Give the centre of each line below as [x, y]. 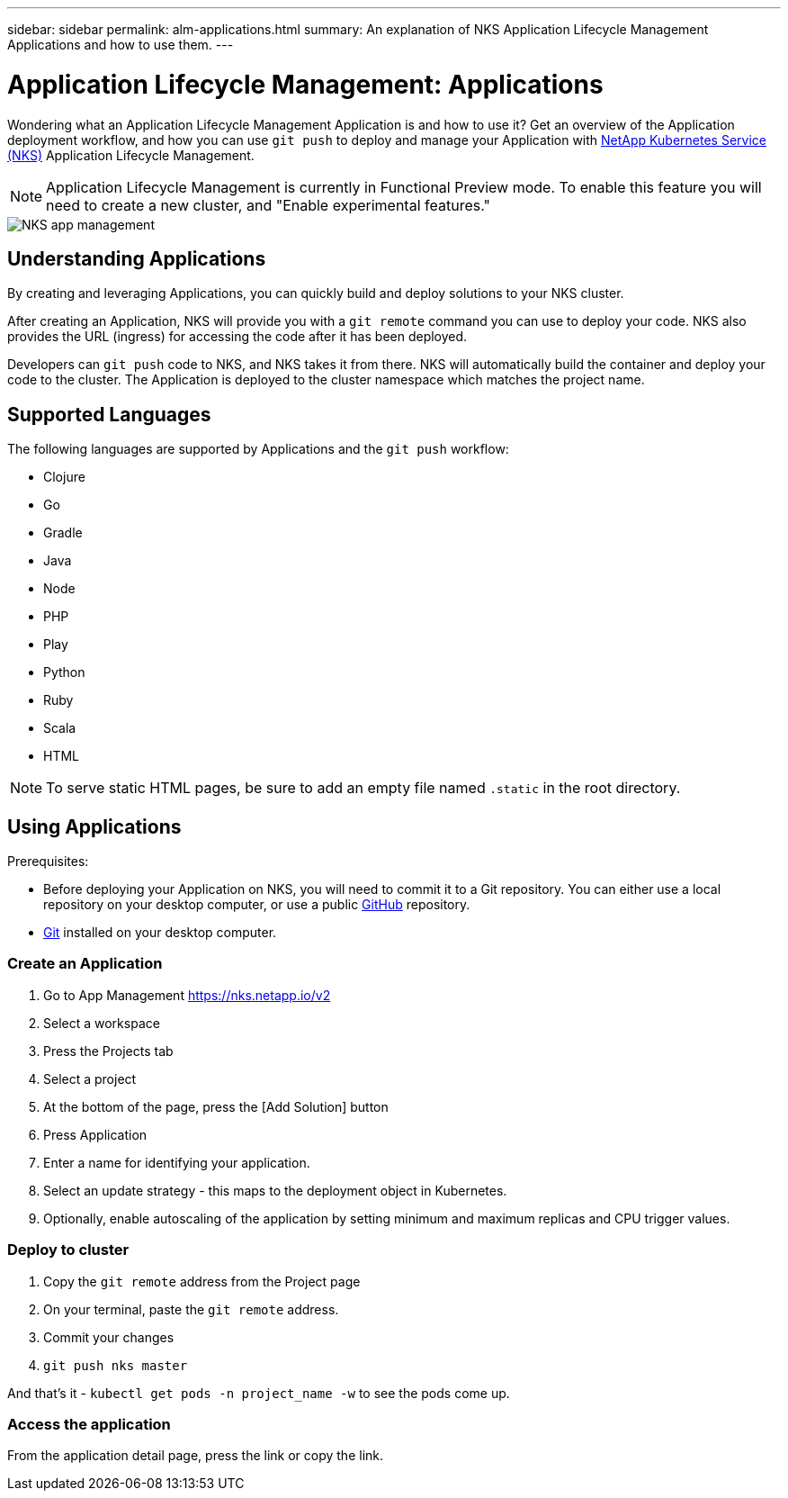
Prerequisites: [48, 862]
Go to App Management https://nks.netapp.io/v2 [187, 995]
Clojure [64, 477]
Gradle [63, 533]
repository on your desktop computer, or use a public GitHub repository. [257, 905]
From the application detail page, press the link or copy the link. [196, 1456]
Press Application [95, 1134]
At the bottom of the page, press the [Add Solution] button [216, 1106]
